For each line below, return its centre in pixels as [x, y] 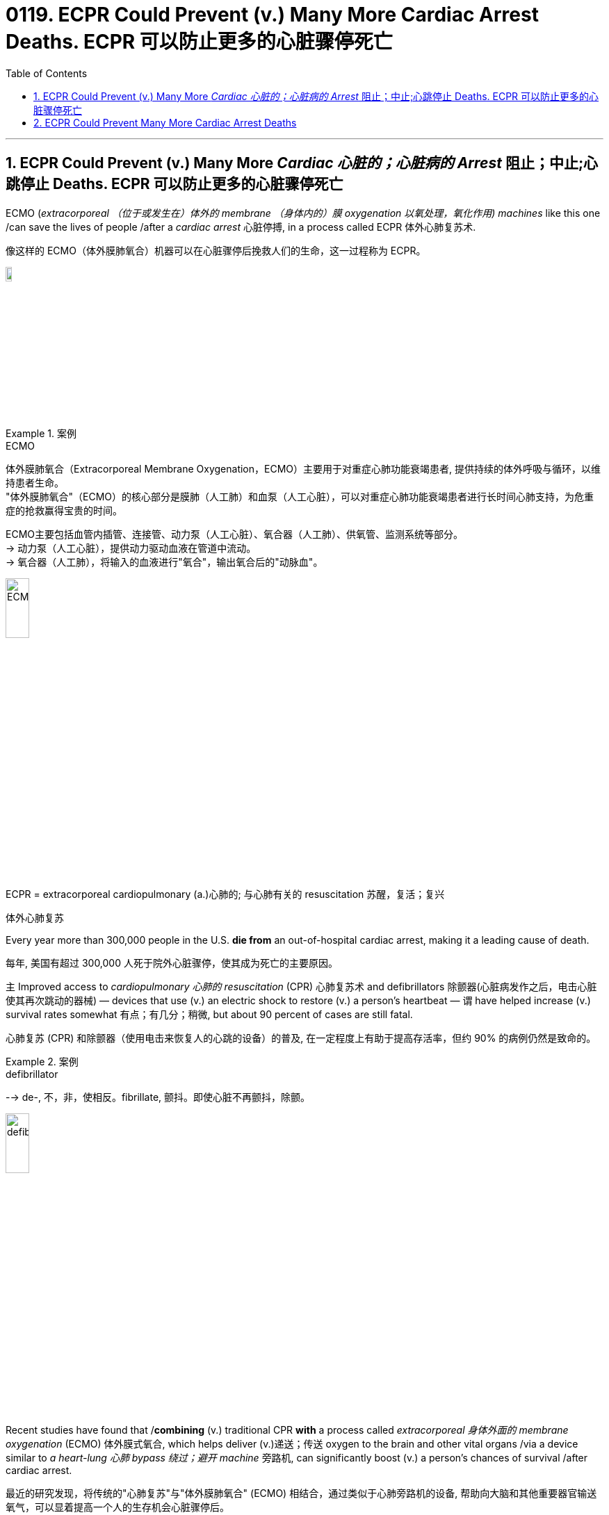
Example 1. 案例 [41, 433]
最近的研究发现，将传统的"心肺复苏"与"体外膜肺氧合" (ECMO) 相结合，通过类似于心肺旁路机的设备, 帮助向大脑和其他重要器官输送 [301, 1493]
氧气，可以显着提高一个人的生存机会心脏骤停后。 [117, 1507]
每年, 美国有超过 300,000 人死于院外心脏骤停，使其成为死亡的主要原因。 [172, 963]
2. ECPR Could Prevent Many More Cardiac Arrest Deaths [165, 122]
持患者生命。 [35, 482]
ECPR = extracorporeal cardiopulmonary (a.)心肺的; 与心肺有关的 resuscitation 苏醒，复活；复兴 [225, 894]
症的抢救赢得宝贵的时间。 [64, 510]
